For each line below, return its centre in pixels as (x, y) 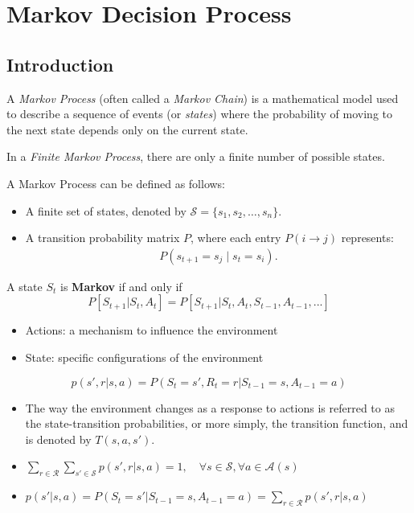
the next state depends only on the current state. (127, 129)
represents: (367, 238)
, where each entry (236, 238)
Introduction (60, 64)
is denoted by (58, 439)
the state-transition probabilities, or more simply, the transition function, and (217, 423)
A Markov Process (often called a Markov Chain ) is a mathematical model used (203, 98)
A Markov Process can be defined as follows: (116, 183)
